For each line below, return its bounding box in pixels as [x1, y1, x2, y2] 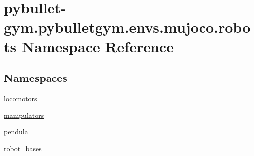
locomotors [4, 93, 37, 103]
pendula [4, 126, 28, 137]
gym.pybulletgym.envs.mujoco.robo [4, 17, 251, 37]
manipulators [4, 110, 44, 120]
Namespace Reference [21, 36, 174, 56]
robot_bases [4, 143, 42, 153]
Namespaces [4, 70, 67, 85]
